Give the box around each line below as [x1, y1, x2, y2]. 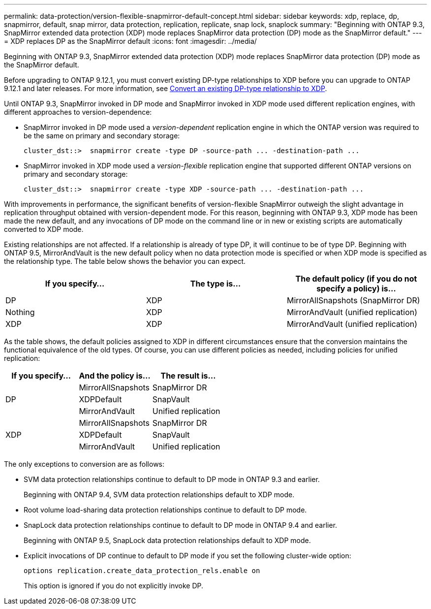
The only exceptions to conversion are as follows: [4, 460, 165, 468]
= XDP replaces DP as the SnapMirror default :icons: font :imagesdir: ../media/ [4, 37, 257, 45]
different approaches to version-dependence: [4, 108, 152, 116]
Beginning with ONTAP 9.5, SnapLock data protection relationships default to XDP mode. [24, 536, 311, 545]
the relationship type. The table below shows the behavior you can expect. [4, 257, 246, 265]
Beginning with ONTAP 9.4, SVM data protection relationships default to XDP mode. [24, 490, 295, 499]
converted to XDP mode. [4, 225, 84, 233]
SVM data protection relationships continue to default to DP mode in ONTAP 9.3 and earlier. [24, 475, 320, 483]
